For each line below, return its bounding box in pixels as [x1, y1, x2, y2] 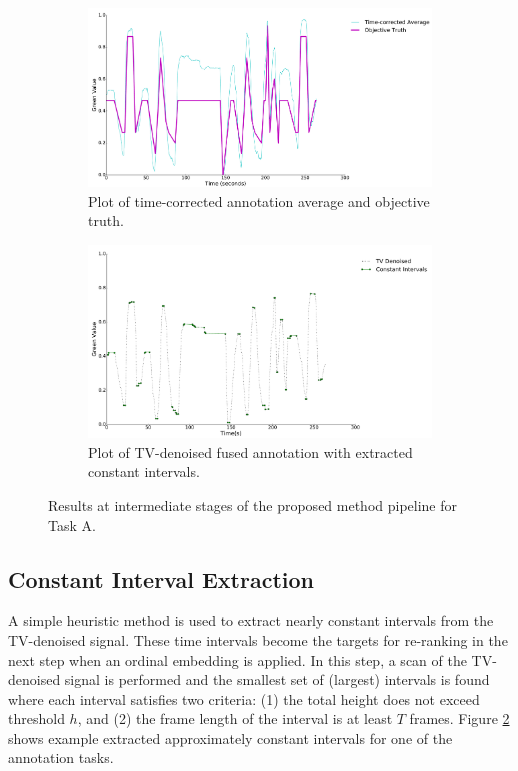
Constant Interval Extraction [8, 563, 314, 594]
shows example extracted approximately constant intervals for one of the [8, 727, 453, 748]
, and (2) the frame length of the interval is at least [77, 708, 393, 729]
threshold [8, 708, 65, 729]
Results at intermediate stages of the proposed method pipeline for [48, 494, 458, 515]
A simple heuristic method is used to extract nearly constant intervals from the [8, 610, 494, 631]
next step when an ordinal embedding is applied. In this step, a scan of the [8, 649, 467, 670]
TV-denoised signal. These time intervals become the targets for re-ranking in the [8, 629, 508, 650]
